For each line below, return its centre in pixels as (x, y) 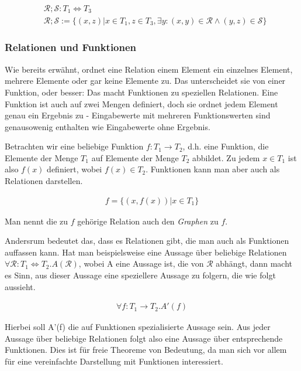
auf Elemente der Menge (135, 157)
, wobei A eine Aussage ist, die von (141, 263)
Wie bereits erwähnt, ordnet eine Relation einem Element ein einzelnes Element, (149, 69)
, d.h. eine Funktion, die (226, 146)
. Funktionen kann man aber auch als (213, 169)
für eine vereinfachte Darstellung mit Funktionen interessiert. (114, 361)
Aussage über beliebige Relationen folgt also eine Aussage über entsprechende (144, 338)
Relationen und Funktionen (71, 47)
